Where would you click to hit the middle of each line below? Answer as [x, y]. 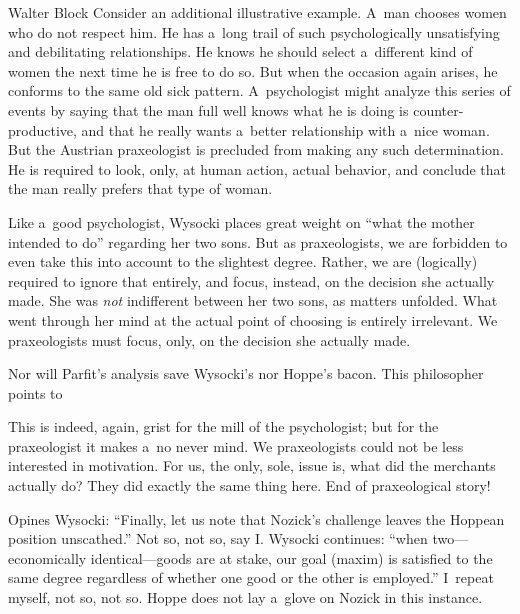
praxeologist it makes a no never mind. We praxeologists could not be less [236, 445]
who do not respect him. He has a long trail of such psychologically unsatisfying [254, 31]
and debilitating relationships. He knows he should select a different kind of [240, 51]
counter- [438, 109]
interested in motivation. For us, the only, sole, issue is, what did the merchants [252, 465]
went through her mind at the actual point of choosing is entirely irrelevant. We [253, 319]
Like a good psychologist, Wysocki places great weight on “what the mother [241, 221]
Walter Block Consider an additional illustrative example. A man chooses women [257, 12]
